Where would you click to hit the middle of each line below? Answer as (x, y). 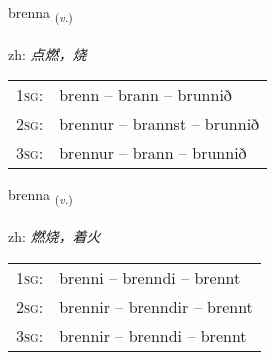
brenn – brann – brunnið (145, 95)
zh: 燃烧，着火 (54, 236)
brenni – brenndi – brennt (150, 277)
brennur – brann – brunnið (153, 153)
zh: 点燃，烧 (47, 53)
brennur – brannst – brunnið (159, 124)
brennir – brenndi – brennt (153, 335)
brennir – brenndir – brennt (156, 306)
